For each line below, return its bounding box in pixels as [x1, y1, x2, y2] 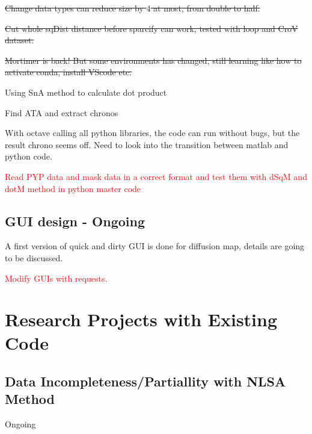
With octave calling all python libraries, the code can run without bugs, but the [5, 126, 300, 139]
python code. [5, 150, 52, 163]
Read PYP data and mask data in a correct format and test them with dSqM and [5, 170, 307, 182]
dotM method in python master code [5, 182, 141, 194]
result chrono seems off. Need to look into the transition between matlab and [5, 138, 289, 150]
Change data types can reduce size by [5, 2, 144, 14]
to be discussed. [5, 251, 63, 264]
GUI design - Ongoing [5, 211, 145, 230]
